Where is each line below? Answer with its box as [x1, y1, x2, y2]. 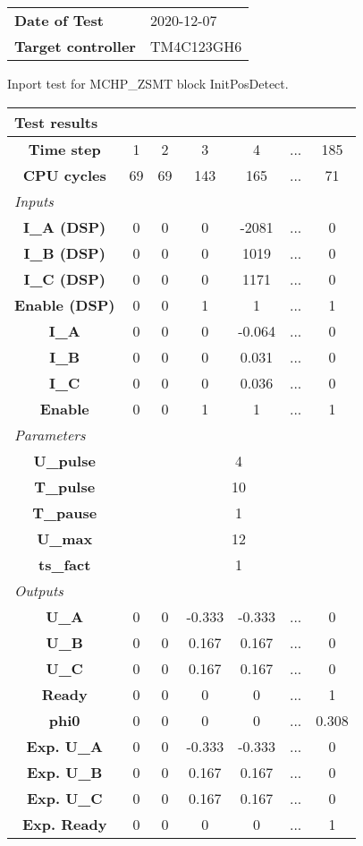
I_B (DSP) [23, 242, 106, 263]
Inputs [14, 190, 54, 211]
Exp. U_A [26, 735, 103, 756]
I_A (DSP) [23, 216, 106, 237]
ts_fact [38, 553, 91, 575]
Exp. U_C [26, 787, 103, 808]
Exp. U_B [26, 761, 103, 782]
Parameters [14, 423, 86, 445]
